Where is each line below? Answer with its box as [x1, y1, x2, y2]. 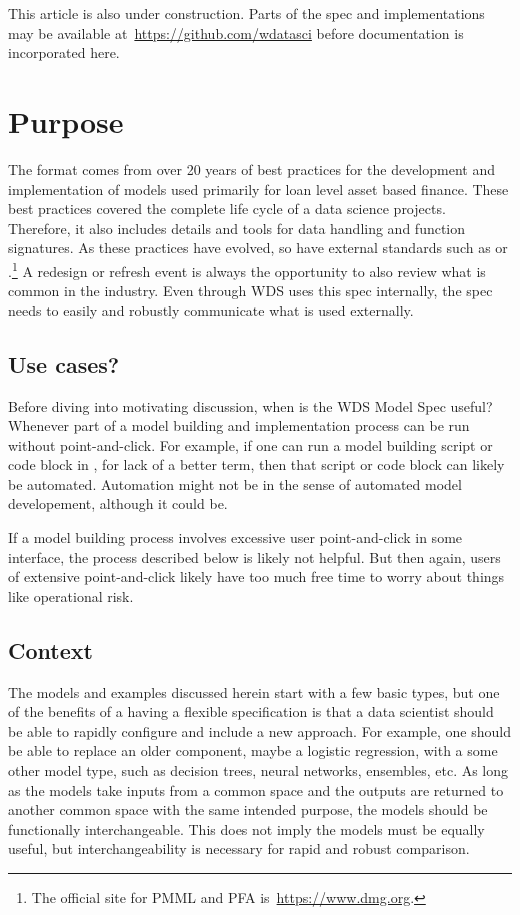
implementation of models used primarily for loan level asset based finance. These [8, 178, 509, 199]
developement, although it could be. [8, 493, 228, 514]
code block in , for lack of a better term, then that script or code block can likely [8, 454, 505, 475]
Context [8, 634, 93, 665]
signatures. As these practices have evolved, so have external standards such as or [8, 237, 508, 258]
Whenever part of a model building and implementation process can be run [8, 415, 470, 436]
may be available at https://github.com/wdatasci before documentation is [8, 22, 464, 43]
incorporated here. [8, 42, 120, 63]
